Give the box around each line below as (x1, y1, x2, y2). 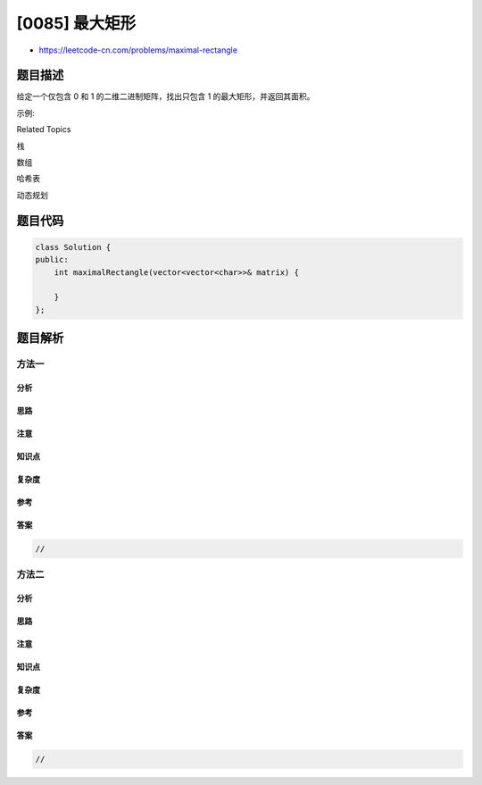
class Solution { (35, 242, 112, 252)
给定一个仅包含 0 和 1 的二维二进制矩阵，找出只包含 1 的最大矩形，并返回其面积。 (16, 91, 315, 102)
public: (35, 255, 69, 265)
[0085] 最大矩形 (16, 13, 137, 33)
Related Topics (16, 124, 71, 135)
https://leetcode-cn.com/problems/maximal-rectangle (38, 45, 238, 55)
